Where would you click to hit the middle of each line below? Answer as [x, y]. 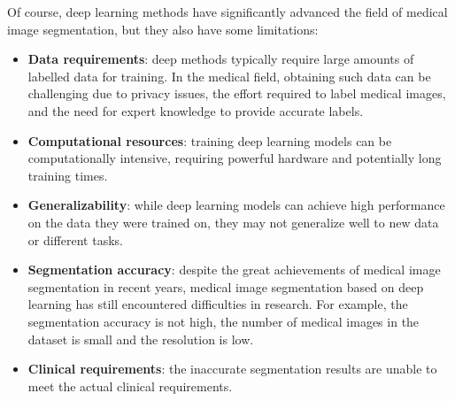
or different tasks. [75, 239]
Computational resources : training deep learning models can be [210, 140]
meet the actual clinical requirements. [130, 386]
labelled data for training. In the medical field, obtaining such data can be [229, 76]
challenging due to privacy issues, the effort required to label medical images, [237, 93]
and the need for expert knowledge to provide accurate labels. [196, 110]
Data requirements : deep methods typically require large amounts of [221, 59]
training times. [68, 175]
